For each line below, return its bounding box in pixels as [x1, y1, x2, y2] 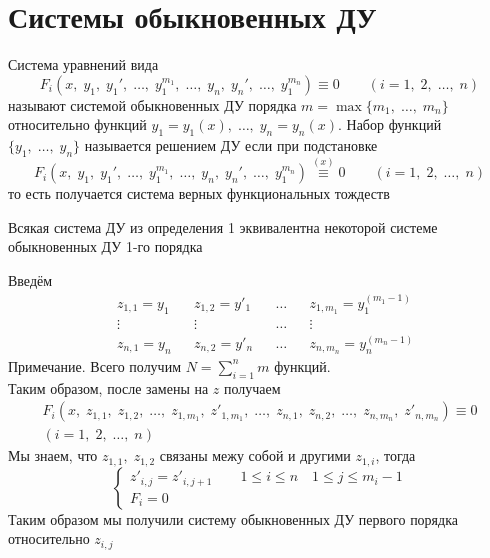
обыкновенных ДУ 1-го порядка [8, 236, 203, 257]
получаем [224, 377, 281, 398]
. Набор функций [337, 114, 442, 135]
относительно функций [8, 114, 147, 135]
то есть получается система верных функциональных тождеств [8, 183, 390, 204]
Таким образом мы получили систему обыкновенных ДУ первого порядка [8, 508, 458, 529]
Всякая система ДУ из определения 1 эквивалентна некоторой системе [8, 216, 438, 237]
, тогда [375, 445, 416, 466]
